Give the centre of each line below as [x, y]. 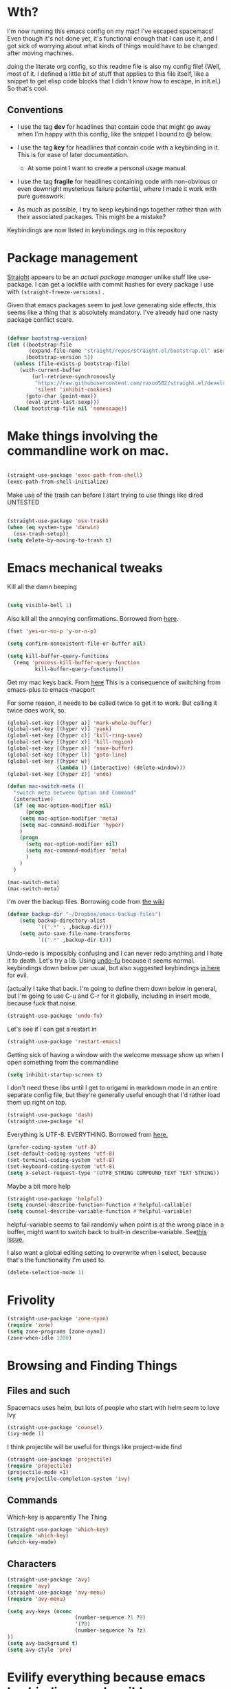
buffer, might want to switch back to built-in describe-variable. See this [107, 1232]
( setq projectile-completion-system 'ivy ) [69, 1479]
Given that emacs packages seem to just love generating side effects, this [112, 305]
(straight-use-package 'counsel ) [55, 1427]
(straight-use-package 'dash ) [51, 1115]
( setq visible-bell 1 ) [40, 606]
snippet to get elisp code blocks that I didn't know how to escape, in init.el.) [114, 81]
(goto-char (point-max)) [61, 396]
